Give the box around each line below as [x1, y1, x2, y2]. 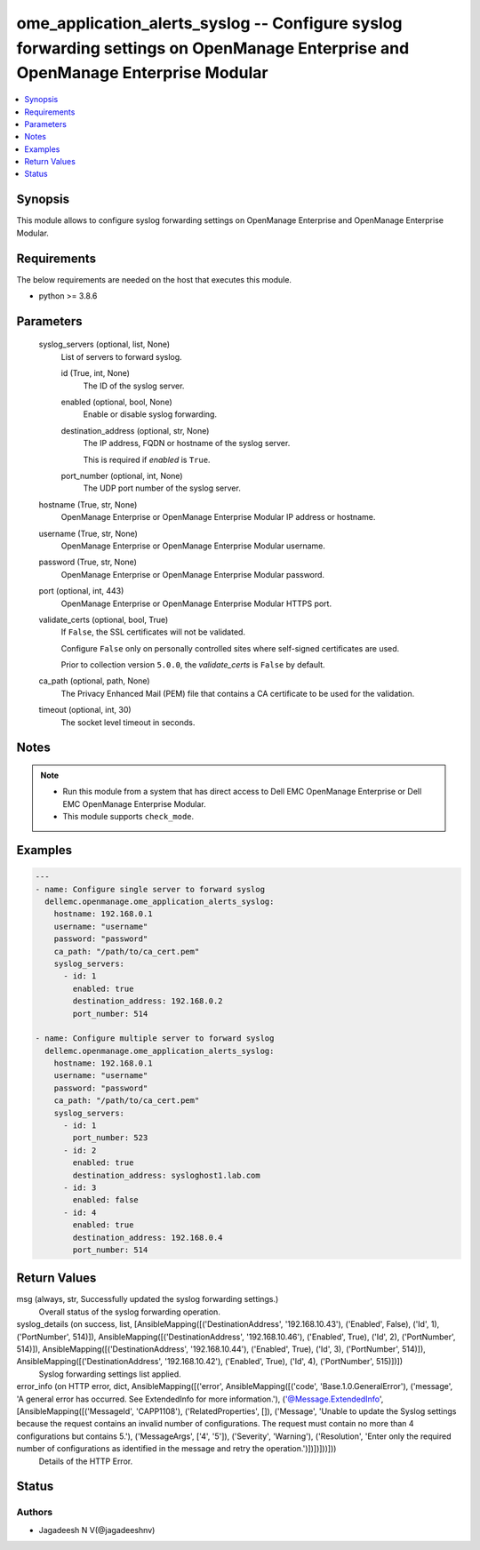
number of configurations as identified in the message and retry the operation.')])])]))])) [16, 1443, 337, 1454]
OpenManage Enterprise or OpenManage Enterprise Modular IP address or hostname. [60, 512, 376, 523]
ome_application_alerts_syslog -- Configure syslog [16, 13, 404, 33]
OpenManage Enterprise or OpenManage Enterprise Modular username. [60, 540, 326, 551]
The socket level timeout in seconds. [60, 716, 196, 728]
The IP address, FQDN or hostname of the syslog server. [83, 438, 291, 449]
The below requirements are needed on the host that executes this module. [16, 274, 292, 284]
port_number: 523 [72, 1133, 148, 1143]
